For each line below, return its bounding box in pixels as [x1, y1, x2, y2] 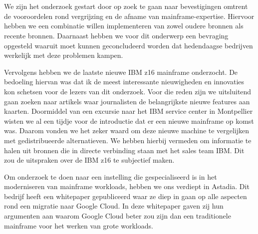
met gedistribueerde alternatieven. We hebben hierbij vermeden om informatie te [4, 135, 252, 145]
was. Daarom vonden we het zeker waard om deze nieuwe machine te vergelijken [4, 125, 250, 136]
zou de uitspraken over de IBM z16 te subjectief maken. [4, 155, 175, 165]
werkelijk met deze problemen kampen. [4, 50, 123, 60]
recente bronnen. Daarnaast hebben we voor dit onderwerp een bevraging [4, 30, 229, 40]
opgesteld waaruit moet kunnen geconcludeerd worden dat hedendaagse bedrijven [4, 40, 253, 50]
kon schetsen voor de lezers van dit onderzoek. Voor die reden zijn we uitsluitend [4, 86, 252, 96]
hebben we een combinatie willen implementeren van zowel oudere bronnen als [4, 20, 244, 31]
